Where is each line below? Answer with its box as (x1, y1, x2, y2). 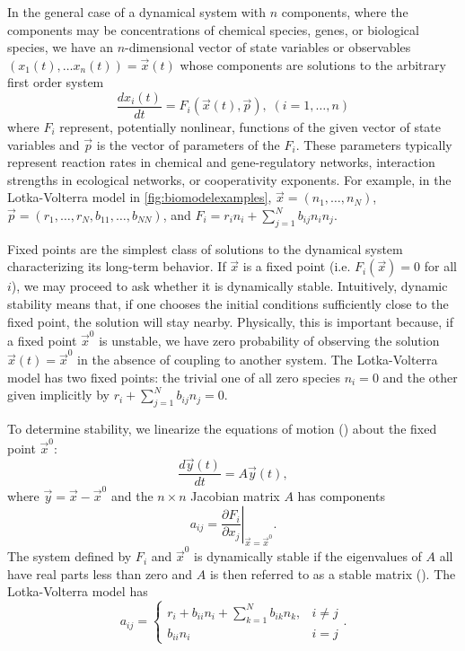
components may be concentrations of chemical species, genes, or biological (7, 20, 419, 39)
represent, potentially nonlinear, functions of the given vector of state (59, 118, 442, 136)
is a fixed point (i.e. (242, 257, 351, 276)
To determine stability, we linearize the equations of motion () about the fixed (7, 419, 437, 438)
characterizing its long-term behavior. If (7, 257, 226, 276)
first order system (7, 73, 104, 92)
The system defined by (7, 547, 132, 566)
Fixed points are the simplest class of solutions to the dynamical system (7, 239, 403, 258)
